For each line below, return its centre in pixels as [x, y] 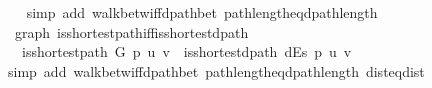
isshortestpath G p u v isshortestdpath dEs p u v [186, 51]
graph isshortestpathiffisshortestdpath [131, 31]
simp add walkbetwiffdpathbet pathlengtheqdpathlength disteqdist [216, 70]
